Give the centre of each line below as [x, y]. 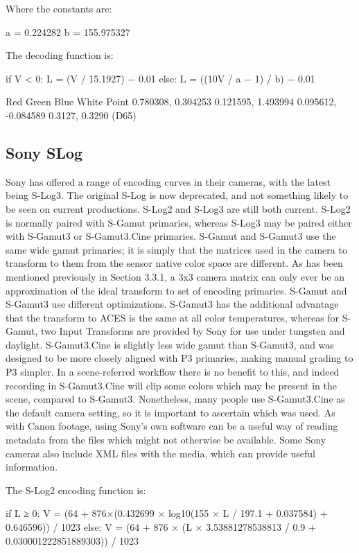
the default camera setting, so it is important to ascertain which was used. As [170, 412]
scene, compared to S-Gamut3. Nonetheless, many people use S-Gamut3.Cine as [175, 399]
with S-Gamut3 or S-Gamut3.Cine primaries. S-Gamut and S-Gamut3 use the [171, 236]
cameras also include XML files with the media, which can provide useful [161, 453]
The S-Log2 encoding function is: [76, 490]
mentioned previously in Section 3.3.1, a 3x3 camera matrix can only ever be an [175, 276]
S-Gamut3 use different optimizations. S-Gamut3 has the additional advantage [172, 304]
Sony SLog [44, 152]
